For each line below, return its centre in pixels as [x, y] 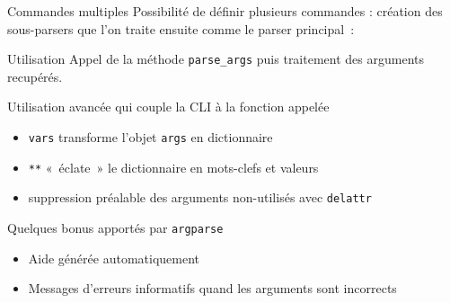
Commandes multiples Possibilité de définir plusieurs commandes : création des [225, 11]
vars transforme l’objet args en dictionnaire [150, 137]
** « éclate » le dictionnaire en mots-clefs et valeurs [173, 167]
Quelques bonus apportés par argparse [115, 227]
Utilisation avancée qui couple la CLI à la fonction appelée [168, 107]
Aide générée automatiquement [114, 258]
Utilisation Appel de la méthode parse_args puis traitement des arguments [216, 59]
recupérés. [35, 76]
